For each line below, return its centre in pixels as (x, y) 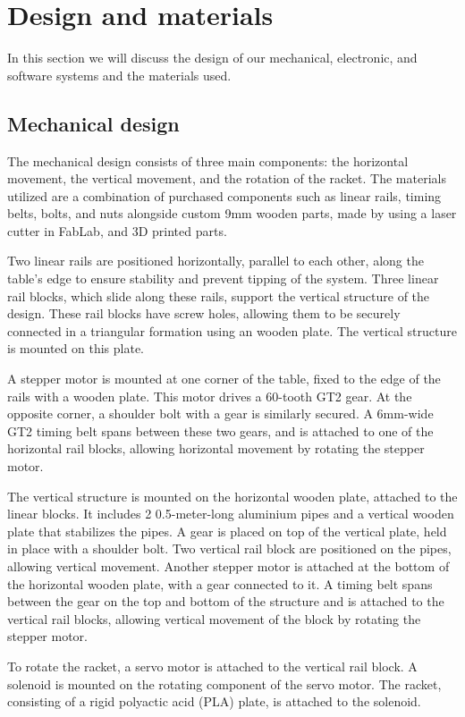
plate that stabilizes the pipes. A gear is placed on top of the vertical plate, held (227, 531)
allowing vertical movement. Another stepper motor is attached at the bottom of (228, 565)
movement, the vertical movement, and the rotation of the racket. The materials (227, 178)
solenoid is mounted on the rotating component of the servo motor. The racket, (224, 683)
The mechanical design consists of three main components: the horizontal (208, 160)
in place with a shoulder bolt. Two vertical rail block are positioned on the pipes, (229, 548)
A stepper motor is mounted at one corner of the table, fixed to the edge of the (224, 379)
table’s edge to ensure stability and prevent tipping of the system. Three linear (223, 278)
